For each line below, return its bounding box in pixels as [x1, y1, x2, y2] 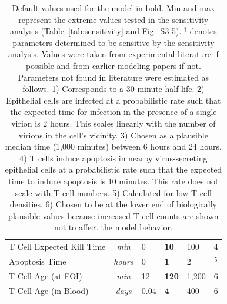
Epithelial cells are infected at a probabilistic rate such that [6, 94, 221, 106]
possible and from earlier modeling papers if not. [25, 59, 201, 71]
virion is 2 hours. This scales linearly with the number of [11, 117, 216, 129]
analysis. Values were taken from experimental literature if [8, 48, 219, 60]
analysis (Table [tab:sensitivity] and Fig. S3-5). [9, 25, 182, 37]
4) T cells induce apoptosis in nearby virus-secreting [19, 151, 208, 164]
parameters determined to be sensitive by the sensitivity [12, 36, 215, 48]
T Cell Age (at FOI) [9, 269, 82, 282]
